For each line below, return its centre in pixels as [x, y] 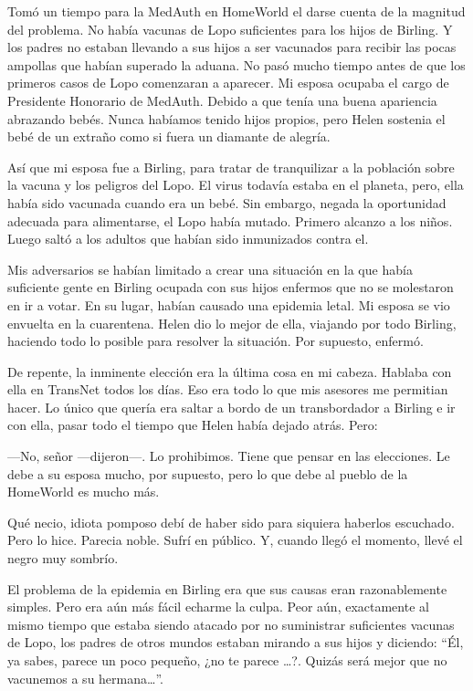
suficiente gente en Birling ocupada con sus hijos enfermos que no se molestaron [231, 287]
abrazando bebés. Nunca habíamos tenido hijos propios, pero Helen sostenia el [226, 118]
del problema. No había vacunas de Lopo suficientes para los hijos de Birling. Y [230, 29]
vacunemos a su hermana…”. [85, 678]
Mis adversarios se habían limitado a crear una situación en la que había [210, 269]
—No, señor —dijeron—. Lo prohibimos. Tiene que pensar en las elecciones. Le [229, 456]
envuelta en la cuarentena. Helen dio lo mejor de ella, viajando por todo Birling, [232, 323]
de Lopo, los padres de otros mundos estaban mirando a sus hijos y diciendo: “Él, [236, 642]
